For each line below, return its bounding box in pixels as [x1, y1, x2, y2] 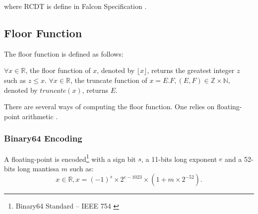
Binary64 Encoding [4, 132, 82, 144]
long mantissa [17, 163, 60, 173]
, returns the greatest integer [147, 65, 235, 75]
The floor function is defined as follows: [4, 48, 124, 59]
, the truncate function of [70, 74, 147, 85]
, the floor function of [25, 65, 91, 75]
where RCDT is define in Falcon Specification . [4, 1, 147, 11]
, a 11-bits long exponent [141, 153, 217, 164]
